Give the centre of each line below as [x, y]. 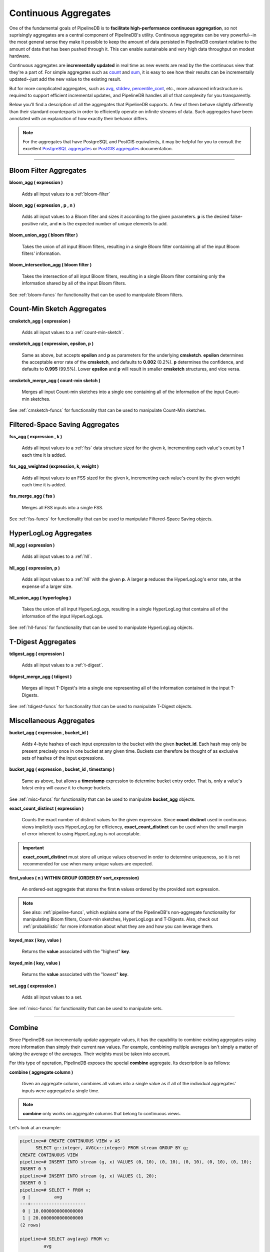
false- [236, 217]
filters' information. [41, 253]
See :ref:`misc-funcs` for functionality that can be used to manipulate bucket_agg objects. [102, 799]
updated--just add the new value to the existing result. [65, 79]
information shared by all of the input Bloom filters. [74, 283]
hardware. [20, 56]
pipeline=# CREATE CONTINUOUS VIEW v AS [70, 1141]
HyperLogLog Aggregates [50, 533]
